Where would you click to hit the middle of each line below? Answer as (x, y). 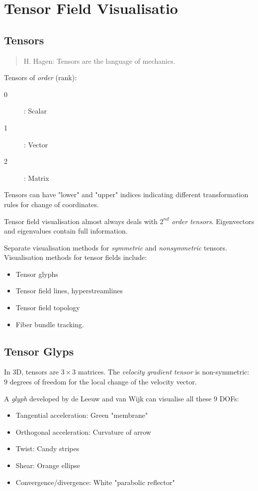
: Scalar (35, 111)
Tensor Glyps (39, 351)
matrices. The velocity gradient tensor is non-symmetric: (164, 372)
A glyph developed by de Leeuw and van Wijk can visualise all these (108, 398)
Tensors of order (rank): (41, 77)
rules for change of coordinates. (51, 204)
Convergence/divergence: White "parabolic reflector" (95, 482)
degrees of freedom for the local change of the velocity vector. (103, 382)
